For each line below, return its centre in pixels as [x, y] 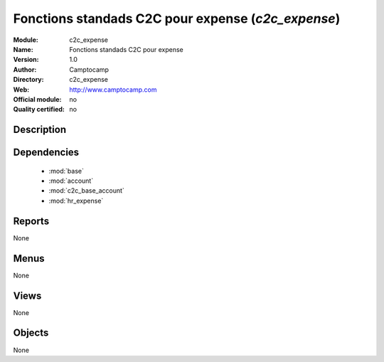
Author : [25, 69]
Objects [31, 333]
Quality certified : [39, 110]
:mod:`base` [66, 171]
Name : [23, 49]
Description [40, 130]
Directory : [28, 80]
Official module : [37, 99]
